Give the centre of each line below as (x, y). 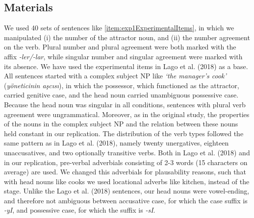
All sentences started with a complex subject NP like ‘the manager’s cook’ (115, 76)
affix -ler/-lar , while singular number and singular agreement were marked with (123, 56)
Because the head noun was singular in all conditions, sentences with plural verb (125, 104)
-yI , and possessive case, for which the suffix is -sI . (80, 210)
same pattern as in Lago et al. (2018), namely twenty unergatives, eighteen (116, 143)
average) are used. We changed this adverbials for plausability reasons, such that (125, 172)
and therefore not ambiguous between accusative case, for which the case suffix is (126, 200)
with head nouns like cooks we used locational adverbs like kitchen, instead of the (127, 181)
